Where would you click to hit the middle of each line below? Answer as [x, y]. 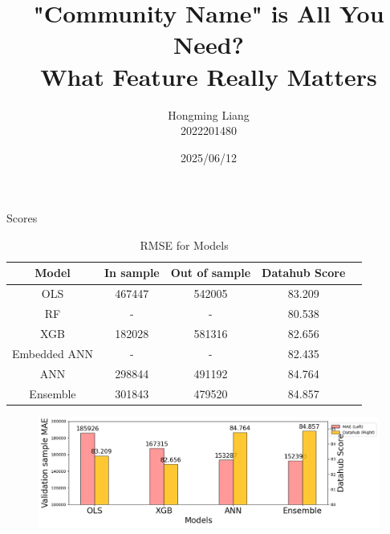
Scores [22, 218]
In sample [132, 273]
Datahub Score [304, 273]
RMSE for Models [184, 245]
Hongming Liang [209, 114]
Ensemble [53, 393]
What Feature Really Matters [209, 76]
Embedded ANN [53, 353]
